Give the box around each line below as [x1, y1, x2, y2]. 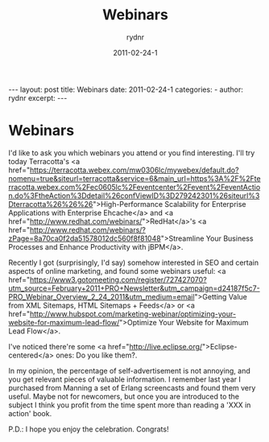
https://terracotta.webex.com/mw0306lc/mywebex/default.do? [29, 165, 239, 175]
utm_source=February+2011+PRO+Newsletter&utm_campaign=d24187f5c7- [8, 283, 260, 293]
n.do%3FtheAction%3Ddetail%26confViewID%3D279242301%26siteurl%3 [8, 191, 260, 200]
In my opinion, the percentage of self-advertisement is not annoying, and [8, 366, 251, 375]
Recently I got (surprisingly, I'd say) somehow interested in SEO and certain [8, 258, 259, 267]
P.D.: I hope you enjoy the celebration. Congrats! [8, 424, 169, 434]
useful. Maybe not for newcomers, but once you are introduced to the [8, 391, 240, 401]
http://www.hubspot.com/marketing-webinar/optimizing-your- [29, 308, 236, 319]
